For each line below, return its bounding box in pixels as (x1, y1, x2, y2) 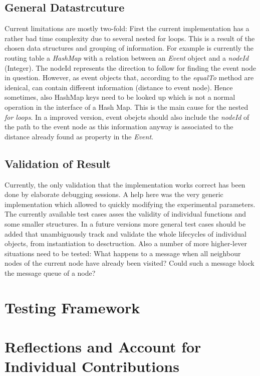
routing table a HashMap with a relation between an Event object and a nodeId (5, 52, 249, 63)
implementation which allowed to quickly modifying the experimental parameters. (5, 199, 255, 209)
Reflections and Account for (5, 336, 201, 357)
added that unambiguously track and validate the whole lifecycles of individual (5, 228, 246, 239)
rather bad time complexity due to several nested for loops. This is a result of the (5, 33, 255, 43)
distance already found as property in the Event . (5, 131, 153, 141)
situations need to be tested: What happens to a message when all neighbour (5, 248, 241, 258)
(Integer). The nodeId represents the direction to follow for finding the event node (5, 62, 256, 73)
